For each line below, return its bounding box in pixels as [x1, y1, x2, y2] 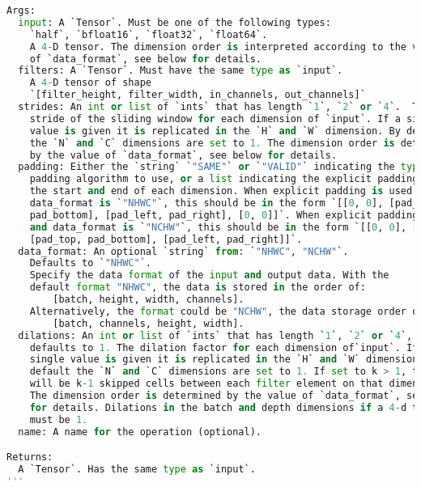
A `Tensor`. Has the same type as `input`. [18, 464, 256, 476]
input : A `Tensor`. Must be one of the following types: [18, 16, 331, 28]
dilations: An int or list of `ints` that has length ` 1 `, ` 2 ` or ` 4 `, [18, 329, 413, 341]
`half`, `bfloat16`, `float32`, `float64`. [29, 28, 268, 40]
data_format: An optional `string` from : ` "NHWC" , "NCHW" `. [18, 245, 349, 257]
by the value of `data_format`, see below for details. [29, 149, 338, 161]
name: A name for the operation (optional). [18, 426, 262, 438]
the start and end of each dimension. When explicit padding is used [29, 185, 413, 197]
